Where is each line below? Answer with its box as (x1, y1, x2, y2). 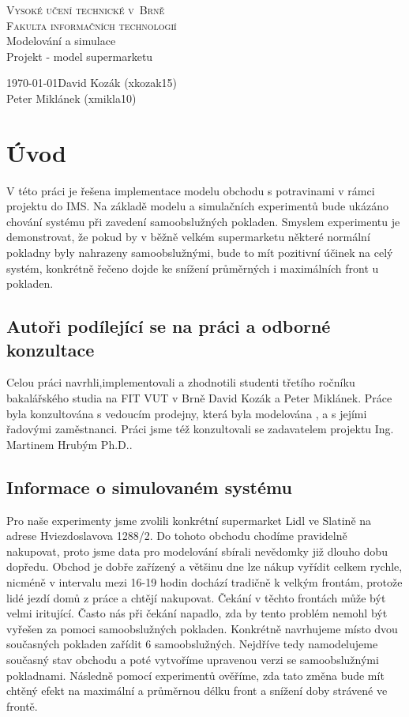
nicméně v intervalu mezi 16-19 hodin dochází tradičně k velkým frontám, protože (6, 573, 403, 590)
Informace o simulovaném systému (6, 474, 292, 499)
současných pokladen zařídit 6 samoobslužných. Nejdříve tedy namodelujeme (6, 636, 378, 652)
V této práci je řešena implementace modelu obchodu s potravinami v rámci (6, 182, 375, 198)
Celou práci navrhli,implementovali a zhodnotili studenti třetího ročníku (6, 374, 355, 391)
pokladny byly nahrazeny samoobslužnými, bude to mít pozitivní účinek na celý (6, 244, 393, 261)
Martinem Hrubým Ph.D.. (6, 436, 133, 452)
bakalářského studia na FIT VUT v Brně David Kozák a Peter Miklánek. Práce (6, 390, 392, 406)
